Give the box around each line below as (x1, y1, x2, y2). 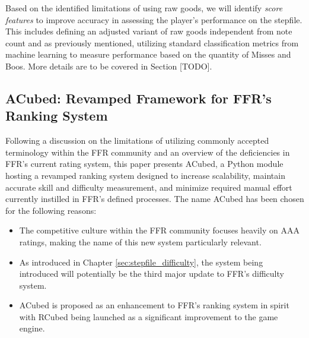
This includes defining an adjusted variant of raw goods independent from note (5, 25, 292, 37)
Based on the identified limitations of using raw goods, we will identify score (5, 2, 283, 14)
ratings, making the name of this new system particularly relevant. (19, 235, 262, 248)
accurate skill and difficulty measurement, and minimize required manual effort (5, 181, 292, 193)
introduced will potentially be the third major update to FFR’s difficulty (19, 267, 284, 280)
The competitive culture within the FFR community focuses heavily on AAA (19, 224, 300, 236)
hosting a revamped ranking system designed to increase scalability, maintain (5, 169, 285, 181)
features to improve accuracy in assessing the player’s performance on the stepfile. (5, 13, 302, 26)
